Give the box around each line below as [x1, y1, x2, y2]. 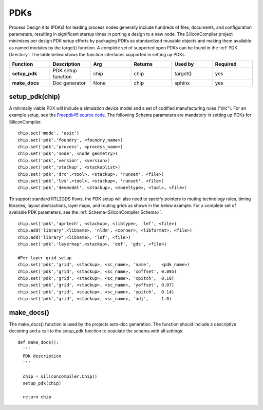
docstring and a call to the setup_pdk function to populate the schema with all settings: [9, 328, 184, 334]
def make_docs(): [18, 339, 59, 345]
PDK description [22, 353, 62, 359]
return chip [22, 394, 51, 400]
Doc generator [53, 80, 86, 86]
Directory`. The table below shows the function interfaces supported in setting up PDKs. [9, 52, 186, 58]
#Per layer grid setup [18, 255, 72, 261]
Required [215, 61, 237, 67]
